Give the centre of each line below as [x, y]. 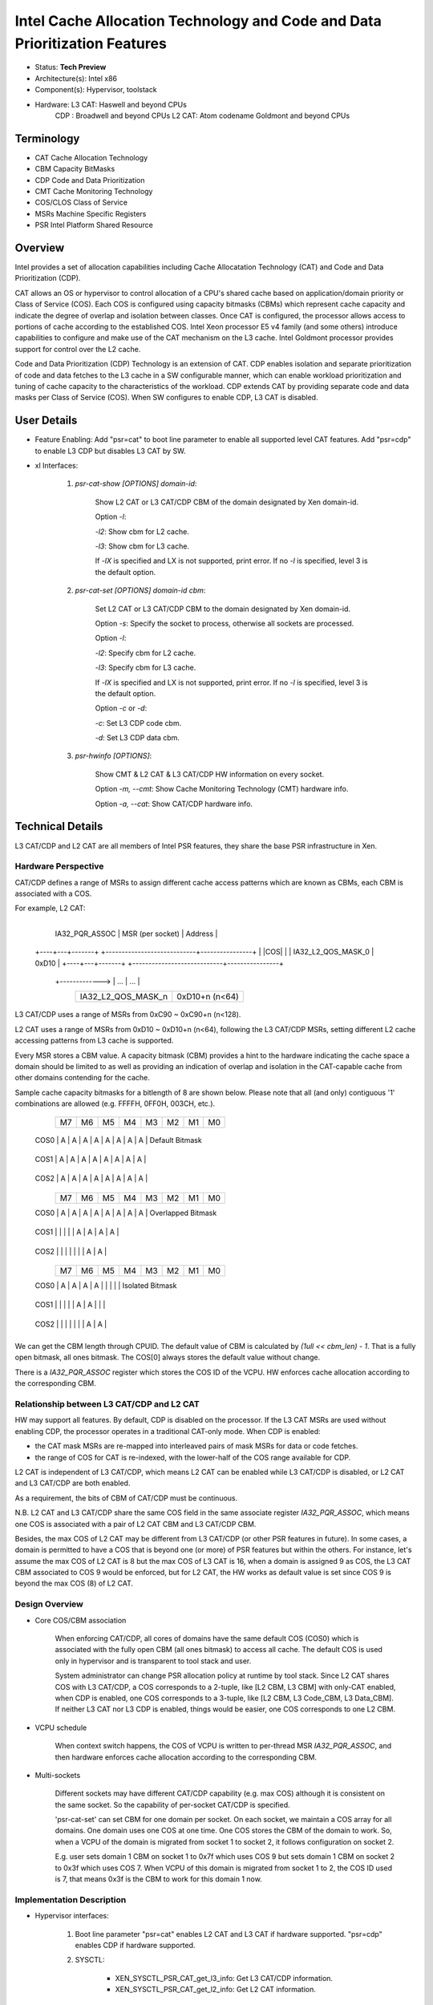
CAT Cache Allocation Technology [91, 157]
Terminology [47, 138]
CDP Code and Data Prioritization [90, 180]
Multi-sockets [58, 1775]
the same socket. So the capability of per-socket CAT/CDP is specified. [172, 1804]
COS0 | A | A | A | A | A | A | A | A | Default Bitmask [118, 1140]
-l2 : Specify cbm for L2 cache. [146, 653]
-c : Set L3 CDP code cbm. [138, 723]
